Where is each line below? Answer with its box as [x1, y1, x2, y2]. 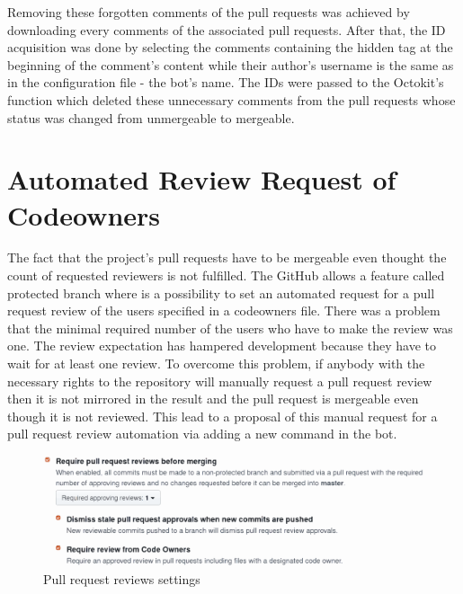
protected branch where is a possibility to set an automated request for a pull [7, 283, 435, 302]
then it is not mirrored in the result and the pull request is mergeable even [7, 389, 419, 408]
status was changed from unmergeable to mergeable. [7, 108, 295, 127]
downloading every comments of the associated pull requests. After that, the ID [7, 20, 446, 39]
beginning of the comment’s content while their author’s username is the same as [7, 55, 454, 74]
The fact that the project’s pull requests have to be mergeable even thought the [7, 248, 447, 267]
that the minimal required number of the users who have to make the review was [7, 318, 453, 337]
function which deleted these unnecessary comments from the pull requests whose [7, 90, 456, 109]
